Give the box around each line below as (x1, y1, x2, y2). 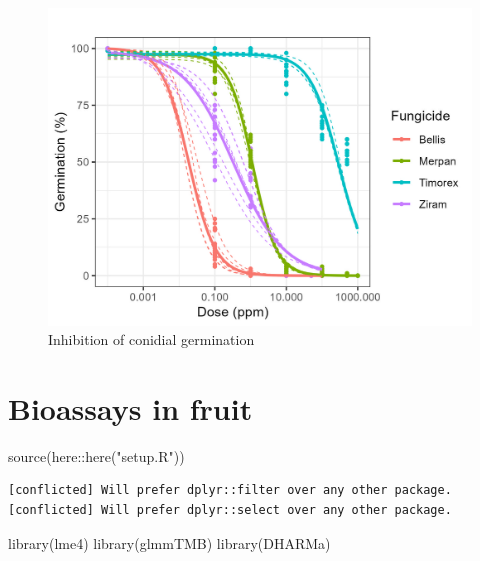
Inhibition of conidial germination (48, 329, 255, 350)
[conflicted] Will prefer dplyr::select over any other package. (8, 503, 452, 518)
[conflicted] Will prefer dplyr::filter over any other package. (8, 483, 452, 498)
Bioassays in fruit (8, 387, 253, 428)
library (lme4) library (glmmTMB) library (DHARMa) (8, 532, 331, 553)
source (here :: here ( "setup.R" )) (8, 445, 185, 466)
